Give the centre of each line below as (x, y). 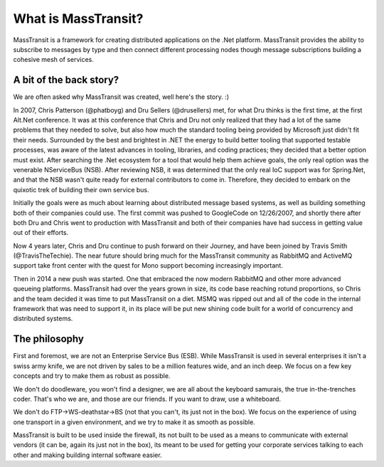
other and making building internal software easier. (88, 455)
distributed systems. (43, 319)
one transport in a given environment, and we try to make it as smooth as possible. (134, 422)
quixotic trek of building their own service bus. (81, 189)
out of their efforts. (41, 233)
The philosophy (49, 339)
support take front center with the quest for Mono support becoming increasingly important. (148, 266)
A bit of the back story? (66, 80)
